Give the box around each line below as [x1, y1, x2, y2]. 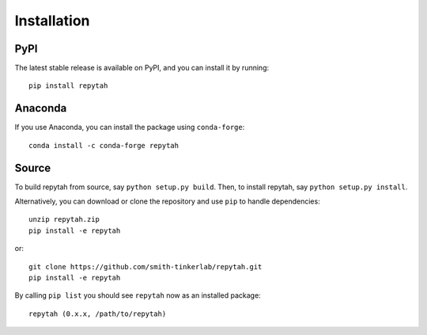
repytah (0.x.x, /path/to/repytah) [28, 309, 167, 318]
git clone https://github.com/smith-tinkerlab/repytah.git [28, 262, 263, 271]
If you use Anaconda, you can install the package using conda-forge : [14, 123, 245, 132]
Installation [14, 12, 90, 29]
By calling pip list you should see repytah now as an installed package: [14, 291, 261, 300]
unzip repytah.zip [28, 215, 100, 224]
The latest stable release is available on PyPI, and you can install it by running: [14, 63, 269, 73]
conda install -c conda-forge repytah [28, 141, 179, 150]
